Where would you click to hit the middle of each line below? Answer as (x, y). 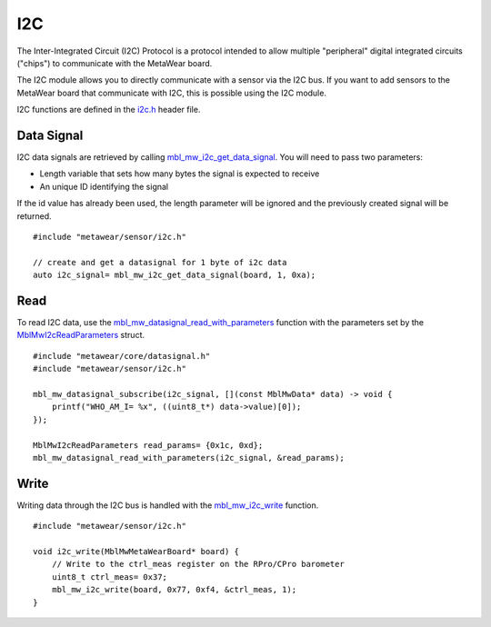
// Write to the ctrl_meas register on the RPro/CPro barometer (198, 564)
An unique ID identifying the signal (104, 186)
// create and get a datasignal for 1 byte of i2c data (160, 262)
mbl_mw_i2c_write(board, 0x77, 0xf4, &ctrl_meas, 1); (174, 590)
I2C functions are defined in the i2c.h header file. (109, 110)
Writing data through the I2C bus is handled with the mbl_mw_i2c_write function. (168, 505)
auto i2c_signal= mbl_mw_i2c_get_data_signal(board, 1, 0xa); (175, 275)
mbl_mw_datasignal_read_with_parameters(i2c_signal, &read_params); (189, 458)
